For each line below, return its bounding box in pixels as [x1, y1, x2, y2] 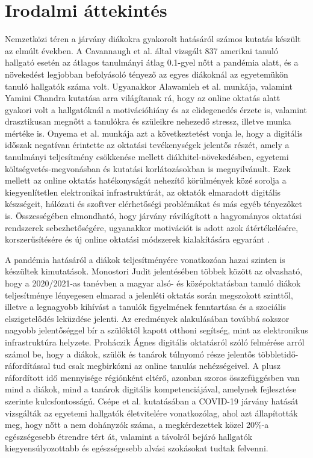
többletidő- [258, 347, 299, 360]
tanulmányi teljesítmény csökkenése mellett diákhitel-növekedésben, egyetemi [5, 150, 289, 163]
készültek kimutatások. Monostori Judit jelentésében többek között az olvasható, [5, 265, 303, 277]
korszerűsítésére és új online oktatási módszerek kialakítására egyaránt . [5, 233, 270, 246]
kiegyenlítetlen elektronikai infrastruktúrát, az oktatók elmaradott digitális [5, 185, 281, 198]
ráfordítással [5, 359, 51, 372]
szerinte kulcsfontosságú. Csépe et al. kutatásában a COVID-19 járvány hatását [5, 394, 299, 407]
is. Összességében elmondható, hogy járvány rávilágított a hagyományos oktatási [5, 209, 302, 222]
